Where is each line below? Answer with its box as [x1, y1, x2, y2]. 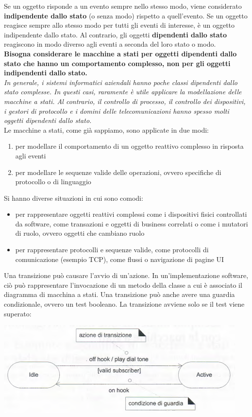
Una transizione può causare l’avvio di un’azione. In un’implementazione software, [4, 270, 249, 280]
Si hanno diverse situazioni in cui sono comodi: [4, 192, 143, 203]
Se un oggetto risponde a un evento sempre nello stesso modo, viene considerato [4, 1, 242, 11]
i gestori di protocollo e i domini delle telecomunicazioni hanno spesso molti [4, 105, 229, 116]
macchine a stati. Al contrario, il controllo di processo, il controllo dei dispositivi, [4, 96, 246, 106]
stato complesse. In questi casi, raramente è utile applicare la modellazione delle [4, 87, 242, 97]
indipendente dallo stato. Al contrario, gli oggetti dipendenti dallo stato [4, 29, 227, 39]
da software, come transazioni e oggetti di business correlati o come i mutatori [15, 218, 248, 228]
